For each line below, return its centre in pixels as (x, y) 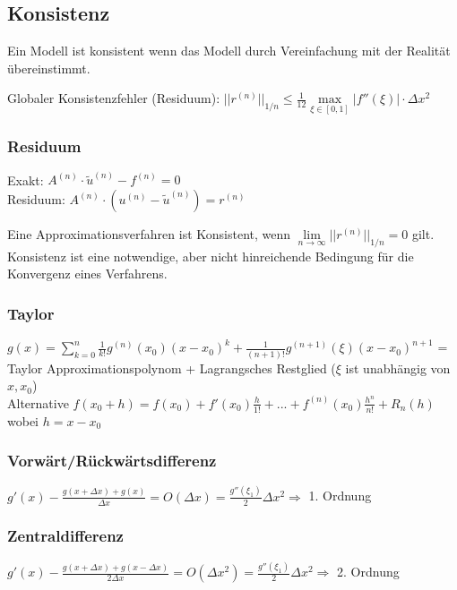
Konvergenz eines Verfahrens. (87, 274)
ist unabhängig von (398, 368)
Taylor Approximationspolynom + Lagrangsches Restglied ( (172, 368)
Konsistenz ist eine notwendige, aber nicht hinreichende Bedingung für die (211, 256)
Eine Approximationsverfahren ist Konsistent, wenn (149, 234)
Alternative (38, 402)
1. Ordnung (340, 496)
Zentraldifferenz (65, 536)
